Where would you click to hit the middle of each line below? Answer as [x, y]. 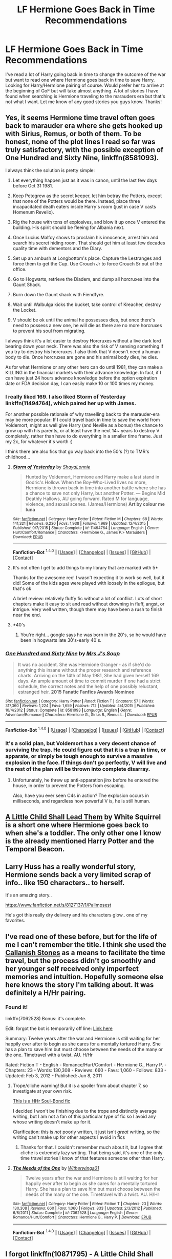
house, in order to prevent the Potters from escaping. [69, 785]
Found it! [17, 1007]
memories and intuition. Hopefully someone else [84, 977]
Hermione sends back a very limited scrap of [78, 875]
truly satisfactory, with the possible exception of [84, 150]
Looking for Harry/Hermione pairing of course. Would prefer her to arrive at [85, 85]
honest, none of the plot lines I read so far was [80, 142]
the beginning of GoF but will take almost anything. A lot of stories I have [82, 90]
